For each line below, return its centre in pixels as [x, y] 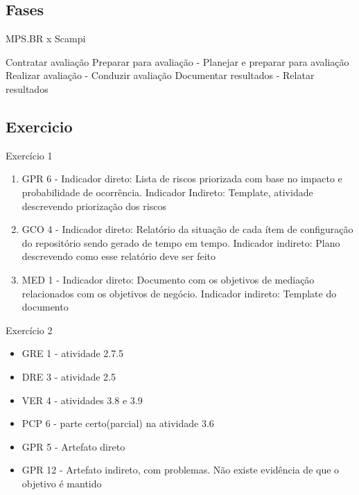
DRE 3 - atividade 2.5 [69, 376]
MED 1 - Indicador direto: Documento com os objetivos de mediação [168, 279]
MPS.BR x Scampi [46, 38]
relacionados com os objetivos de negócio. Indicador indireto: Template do [179, 293]
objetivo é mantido [62, 483]
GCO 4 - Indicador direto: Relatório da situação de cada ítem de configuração [187, 229]
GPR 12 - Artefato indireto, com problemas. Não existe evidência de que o [181, 470]
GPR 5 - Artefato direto [73, 446]
